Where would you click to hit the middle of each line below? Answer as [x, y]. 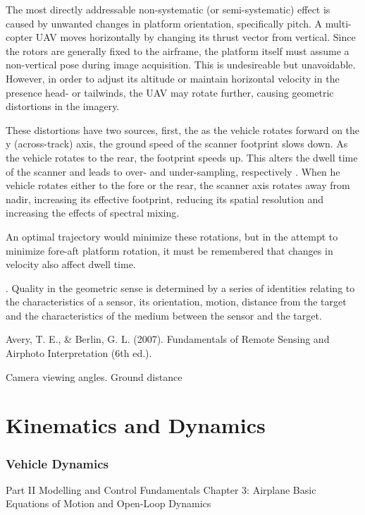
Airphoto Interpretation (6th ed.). [79, 353]
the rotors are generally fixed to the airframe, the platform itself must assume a [178, 50]
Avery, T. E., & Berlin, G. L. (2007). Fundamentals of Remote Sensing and [168, 339]
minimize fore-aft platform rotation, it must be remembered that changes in [169, 250]
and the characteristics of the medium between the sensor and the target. [164, 315]
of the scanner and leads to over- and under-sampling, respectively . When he [173, 171]
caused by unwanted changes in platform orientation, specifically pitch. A [164, 23]
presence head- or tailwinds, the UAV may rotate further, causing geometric [170, 92]
